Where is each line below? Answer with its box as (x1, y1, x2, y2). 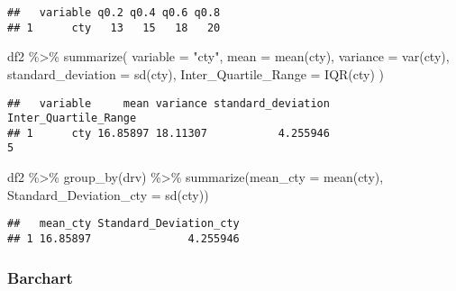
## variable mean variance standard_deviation (7, 96, 330, 110)
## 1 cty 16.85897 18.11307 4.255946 (7, 126, 330, 140)
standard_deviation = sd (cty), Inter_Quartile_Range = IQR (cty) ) (7, 64, 385, 83)
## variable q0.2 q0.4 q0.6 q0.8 (7, 6, 221, 19)
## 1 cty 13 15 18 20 (7, 21, 221, 34)
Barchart (7, 266, 73, 288)
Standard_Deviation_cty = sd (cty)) (7, 185, 209, 204)
